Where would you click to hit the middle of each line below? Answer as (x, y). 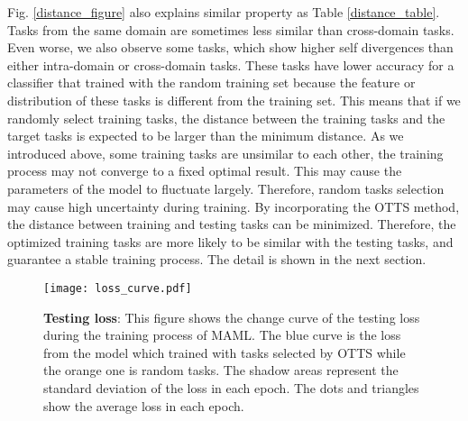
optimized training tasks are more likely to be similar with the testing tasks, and (230, 241)
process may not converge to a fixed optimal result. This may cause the (205, 171)
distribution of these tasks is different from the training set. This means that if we (234, 100)
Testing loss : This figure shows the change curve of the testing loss (232, 317)
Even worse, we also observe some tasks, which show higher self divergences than (230, 47)
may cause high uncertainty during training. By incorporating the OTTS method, (234, 206)
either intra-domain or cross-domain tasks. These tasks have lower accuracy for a (231, 64)
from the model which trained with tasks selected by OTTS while (225, 352)
